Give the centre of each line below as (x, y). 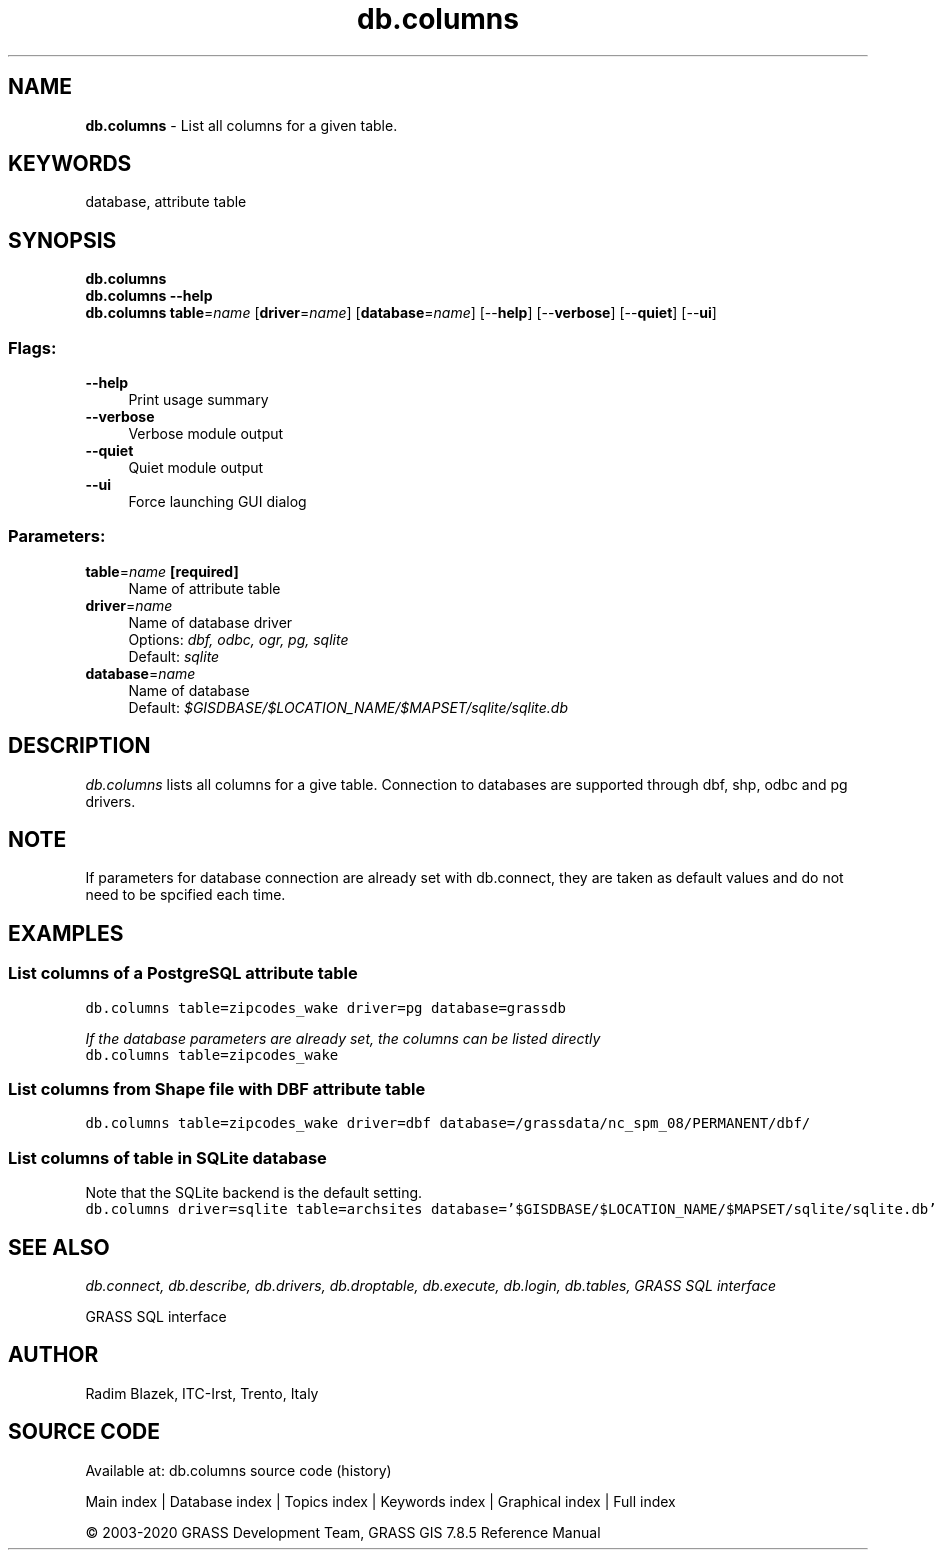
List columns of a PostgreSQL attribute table (183, 973)
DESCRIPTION (79, 746)
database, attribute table (166, 202)
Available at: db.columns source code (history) (238, 1470)
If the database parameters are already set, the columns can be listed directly (343, 1038)
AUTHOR (53, 1355)
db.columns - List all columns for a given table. (241, 125)
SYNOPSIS (62, 240)
